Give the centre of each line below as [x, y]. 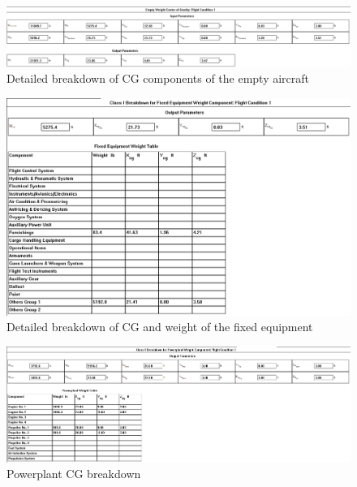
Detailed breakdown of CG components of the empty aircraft [158, 78]
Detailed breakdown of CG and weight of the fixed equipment [160, 327]
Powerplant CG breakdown [74, 474]
